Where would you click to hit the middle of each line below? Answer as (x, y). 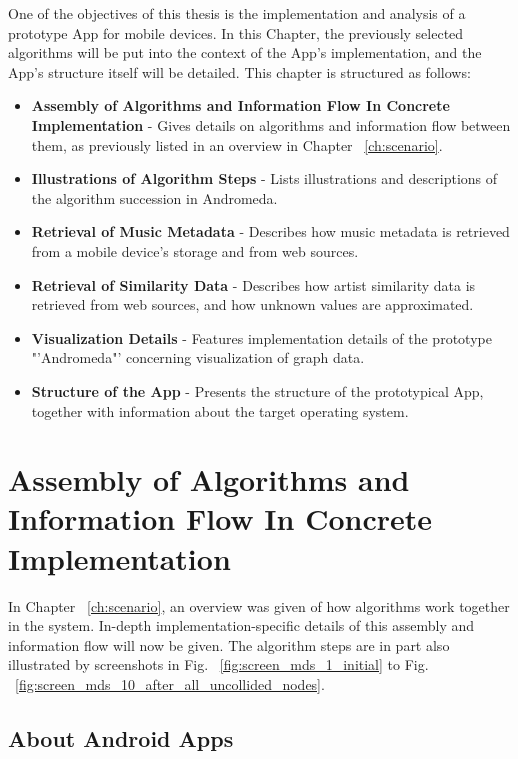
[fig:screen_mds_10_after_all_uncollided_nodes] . (170, 683)
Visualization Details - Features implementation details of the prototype (261, 337)
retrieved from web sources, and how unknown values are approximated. (252, 304)
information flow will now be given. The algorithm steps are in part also (229, 644)
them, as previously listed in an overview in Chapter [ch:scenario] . (237, 144)
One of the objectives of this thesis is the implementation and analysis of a (237, 13)
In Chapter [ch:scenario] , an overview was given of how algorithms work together (259, 605)
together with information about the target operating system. (220, 410)
